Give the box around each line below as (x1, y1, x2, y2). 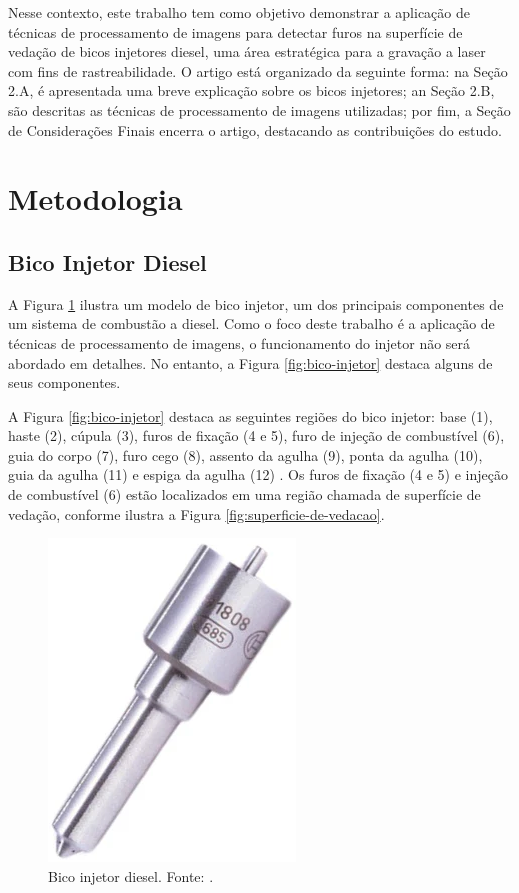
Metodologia (8, 178, 183, 219)
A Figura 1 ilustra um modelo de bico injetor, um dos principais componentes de (8, 293, 504, 314)
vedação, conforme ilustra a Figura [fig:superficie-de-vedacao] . (8, 503, 385, 524)
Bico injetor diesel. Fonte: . (48, 865, 214, 886)
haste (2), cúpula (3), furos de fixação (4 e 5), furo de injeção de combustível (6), (8, 425, 505, 446)
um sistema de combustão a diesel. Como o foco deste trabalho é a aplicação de (8, 313, 495, 334)
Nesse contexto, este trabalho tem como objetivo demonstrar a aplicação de (8, 2, 470, 22)
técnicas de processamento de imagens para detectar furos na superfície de (8, 21, 463, 42)
